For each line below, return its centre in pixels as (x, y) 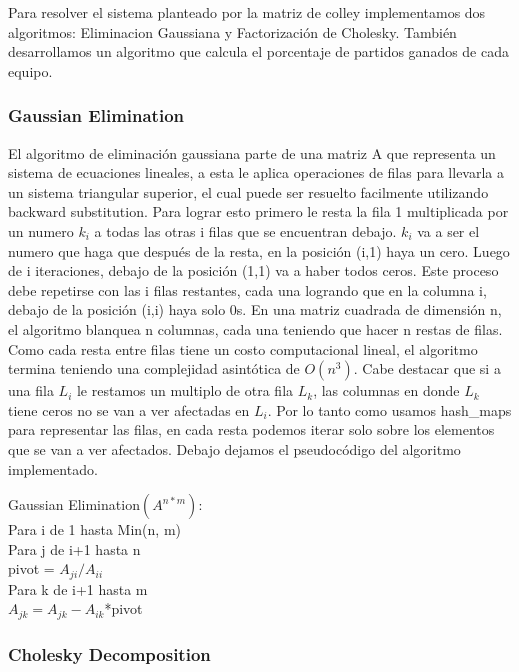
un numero (41, 230)
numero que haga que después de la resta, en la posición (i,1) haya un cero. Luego (259, 250)
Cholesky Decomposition (109, 653)
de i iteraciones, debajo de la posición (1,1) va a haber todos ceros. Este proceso (253, 270)
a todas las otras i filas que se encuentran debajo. (245, 230)
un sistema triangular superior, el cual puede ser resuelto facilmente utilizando (248, 191)
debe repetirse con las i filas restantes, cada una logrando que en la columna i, (247, 289)
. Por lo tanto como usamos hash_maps (389, 409)
